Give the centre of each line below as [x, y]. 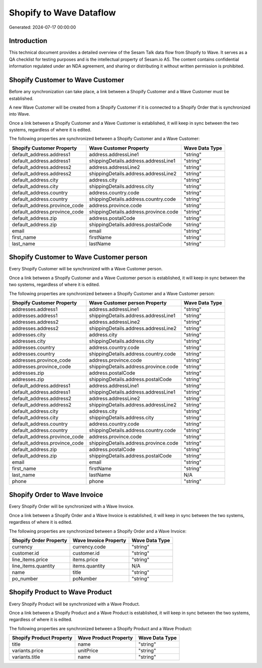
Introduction [28, 41]
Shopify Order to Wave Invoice [56, 495]
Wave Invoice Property [99, 540]
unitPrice [88, 651]
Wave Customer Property [119, 148]
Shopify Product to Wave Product [60, 592]
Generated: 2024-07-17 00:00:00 [42, 27]
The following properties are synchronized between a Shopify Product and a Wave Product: [101, 628]
